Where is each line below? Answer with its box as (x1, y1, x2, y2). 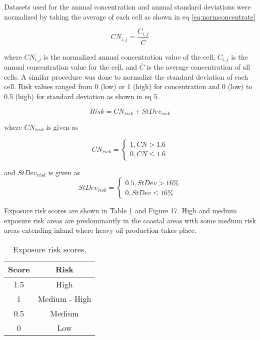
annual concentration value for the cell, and (4, 62, 137, 72)
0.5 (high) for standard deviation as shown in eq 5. (4, 91, 159, 101)
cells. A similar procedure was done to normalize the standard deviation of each (4, 71, 248, 82)
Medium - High (37, 292, 91, 304)
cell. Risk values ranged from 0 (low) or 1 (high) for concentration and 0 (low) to (4, 81, 252, 92)
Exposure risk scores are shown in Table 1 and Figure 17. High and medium (4, 205, 237, 216)
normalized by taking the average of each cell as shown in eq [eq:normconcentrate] (4, 11, 255, 22)
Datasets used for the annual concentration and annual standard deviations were (4, 2, 251, 12)
